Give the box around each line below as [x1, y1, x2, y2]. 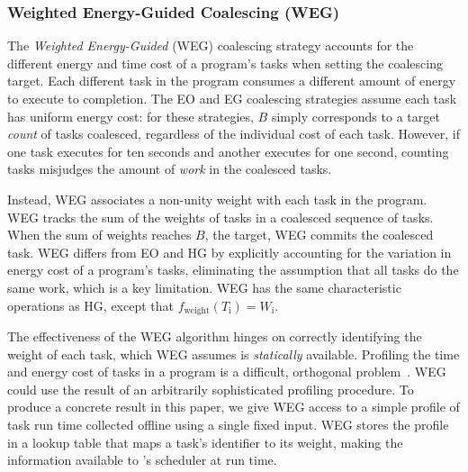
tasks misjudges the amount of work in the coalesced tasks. [7, 159, 332, 178]
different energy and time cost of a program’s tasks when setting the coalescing [7, 53, 443, 72]
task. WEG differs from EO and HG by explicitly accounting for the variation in [7, 242, 452, 261]
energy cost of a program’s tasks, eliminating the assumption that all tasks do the [7, 260, 459, 279]
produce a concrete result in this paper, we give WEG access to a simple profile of [7, 397, 460, 416]
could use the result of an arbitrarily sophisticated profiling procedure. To [7, 379, 414, 398]
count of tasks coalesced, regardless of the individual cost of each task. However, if [7, 124, 460, 143]
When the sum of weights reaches [7, 225, 192, 244]
